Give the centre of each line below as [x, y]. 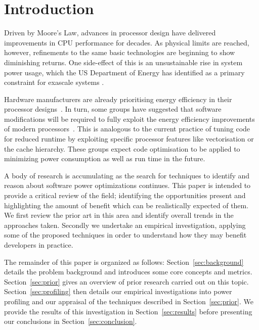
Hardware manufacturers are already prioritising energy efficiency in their [118, 99]
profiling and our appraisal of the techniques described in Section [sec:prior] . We [129, 301]
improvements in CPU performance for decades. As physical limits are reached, [127, 42]
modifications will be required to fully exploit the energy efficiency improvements [129, 119]
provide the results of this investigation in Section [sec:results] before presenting [128, 311]
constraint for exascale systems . [54, 82]
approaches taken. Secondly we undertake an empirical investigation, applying [125, 225]
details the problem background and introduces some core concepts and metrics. [128, 272]
